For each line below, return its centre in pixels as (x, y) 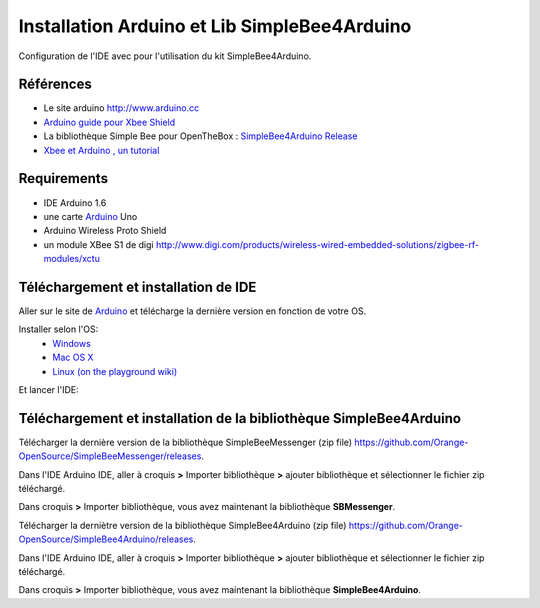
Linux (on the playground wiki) (115, 371)
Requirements (63, 178)
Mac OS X (73, 357)
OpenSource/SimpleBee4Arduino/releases (106, 539)
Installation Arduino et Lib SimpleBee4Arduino (215, 26)
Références (55, 84)
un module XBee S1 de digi (98, 244)
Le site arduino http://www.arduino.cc (121, 108)
